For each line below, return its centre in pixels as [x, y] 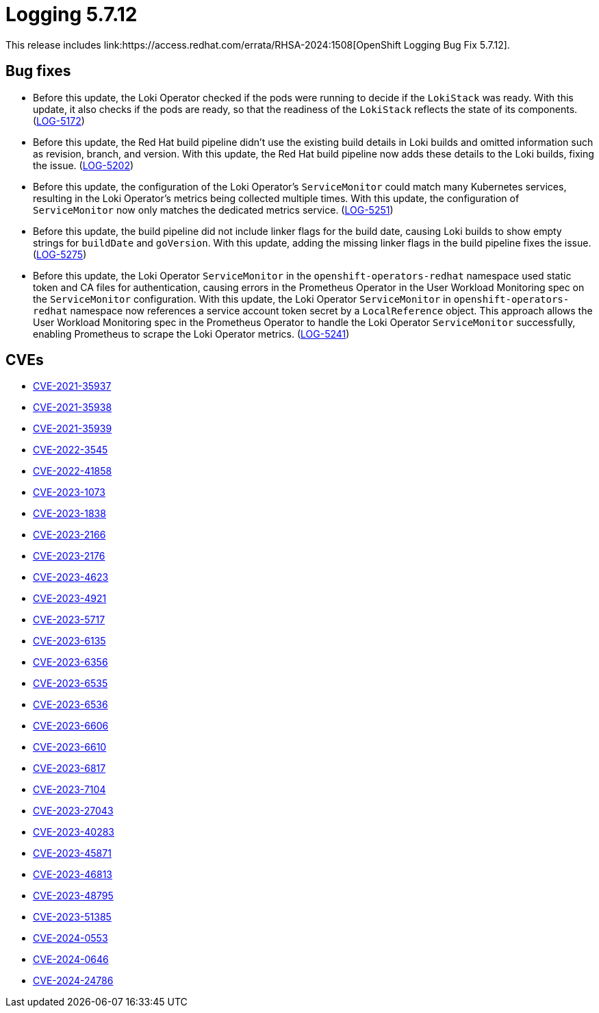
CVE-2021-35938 [73, 408]
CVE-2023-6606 [71, 726]
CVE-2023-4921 [70, 599]
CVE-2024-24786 [73, 981]
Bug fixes [38, 71]
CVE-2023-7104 [69, 790]
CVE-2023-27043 [73, 811]
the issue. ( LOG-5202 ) [84, 165]
